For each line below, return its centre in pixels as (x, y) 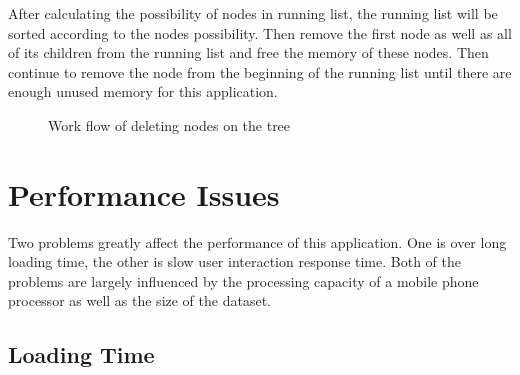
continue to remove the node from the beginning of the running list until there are (260, 71)
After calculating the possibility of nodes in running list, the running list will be (253, 13)
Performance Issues (144, 193)
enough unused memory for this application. (143, 91)
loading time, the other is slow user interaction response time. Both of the (234, 261)
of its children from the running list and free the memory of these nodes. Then (248, 52)
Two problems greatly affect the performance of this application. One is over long (257, 241)
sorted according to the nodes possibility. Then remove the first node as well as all (260, 32)
